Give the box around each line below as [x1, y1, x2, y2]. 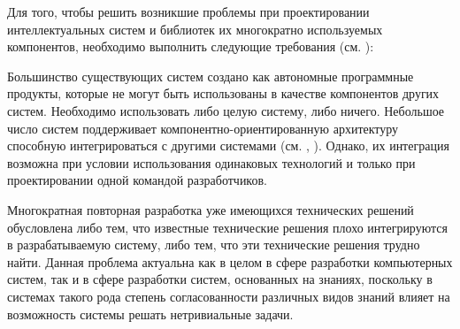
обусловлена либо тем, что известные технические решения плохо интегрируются [7, 218, 448, 236]
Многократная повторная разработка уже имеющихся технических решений [7, 200, 414, 218]
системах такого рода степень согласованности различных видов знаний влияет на [7, 287, 450, 305]
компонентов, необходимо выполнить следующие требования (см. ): [7, 37, 374, 56]
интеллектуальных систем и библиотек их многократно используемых [7, 19, 383, 38]
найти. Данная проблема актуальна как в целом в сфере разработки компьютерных [7, 252, 453, 271]
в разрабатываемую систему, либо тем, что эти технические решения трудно [7, 235, 420, 254]
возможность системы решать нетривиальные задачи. [7, 304, 294, 323]
